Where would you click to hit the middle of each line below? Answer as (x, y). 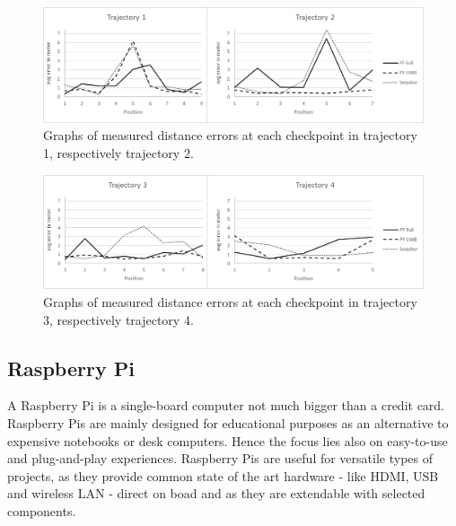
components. (42, 511)
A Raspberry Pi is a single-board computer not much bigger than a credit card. (226, 405)
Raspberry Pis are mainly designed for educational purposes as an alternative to (228, 423)
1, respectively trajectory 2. (118, 152)
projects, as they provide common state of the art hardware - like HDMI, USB (223, 475)
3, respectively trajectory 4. (118, 319)
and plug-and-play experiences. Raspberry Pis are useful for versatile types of (220, 458)
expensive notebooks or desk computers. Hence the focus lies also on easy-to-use (228, 440)
